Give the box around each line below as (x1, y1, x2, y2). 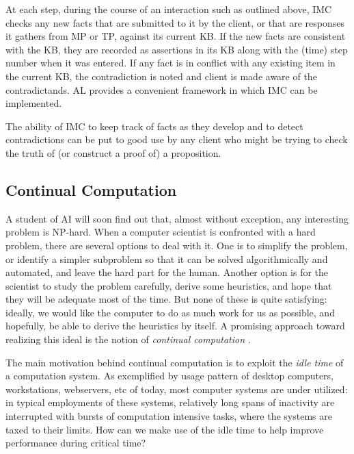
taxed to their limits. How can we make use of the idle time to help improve (5, 422, 324, 436)
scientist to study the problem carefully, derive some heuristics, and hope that (5, 278, 332, 292)
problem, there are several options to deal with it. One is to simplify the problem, (5, 238, 348, 252)
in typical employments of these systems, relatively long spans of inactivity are (5, 395, 335, 409)
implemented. (5, 96, 62, 110)
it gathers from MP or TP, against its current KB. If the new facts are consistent (5, 29, 346, 43)
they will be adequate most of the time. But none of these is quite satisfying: (5, 292, 327, 306)
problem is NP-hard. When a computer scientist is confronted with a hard (5, 225, 316, 239)
